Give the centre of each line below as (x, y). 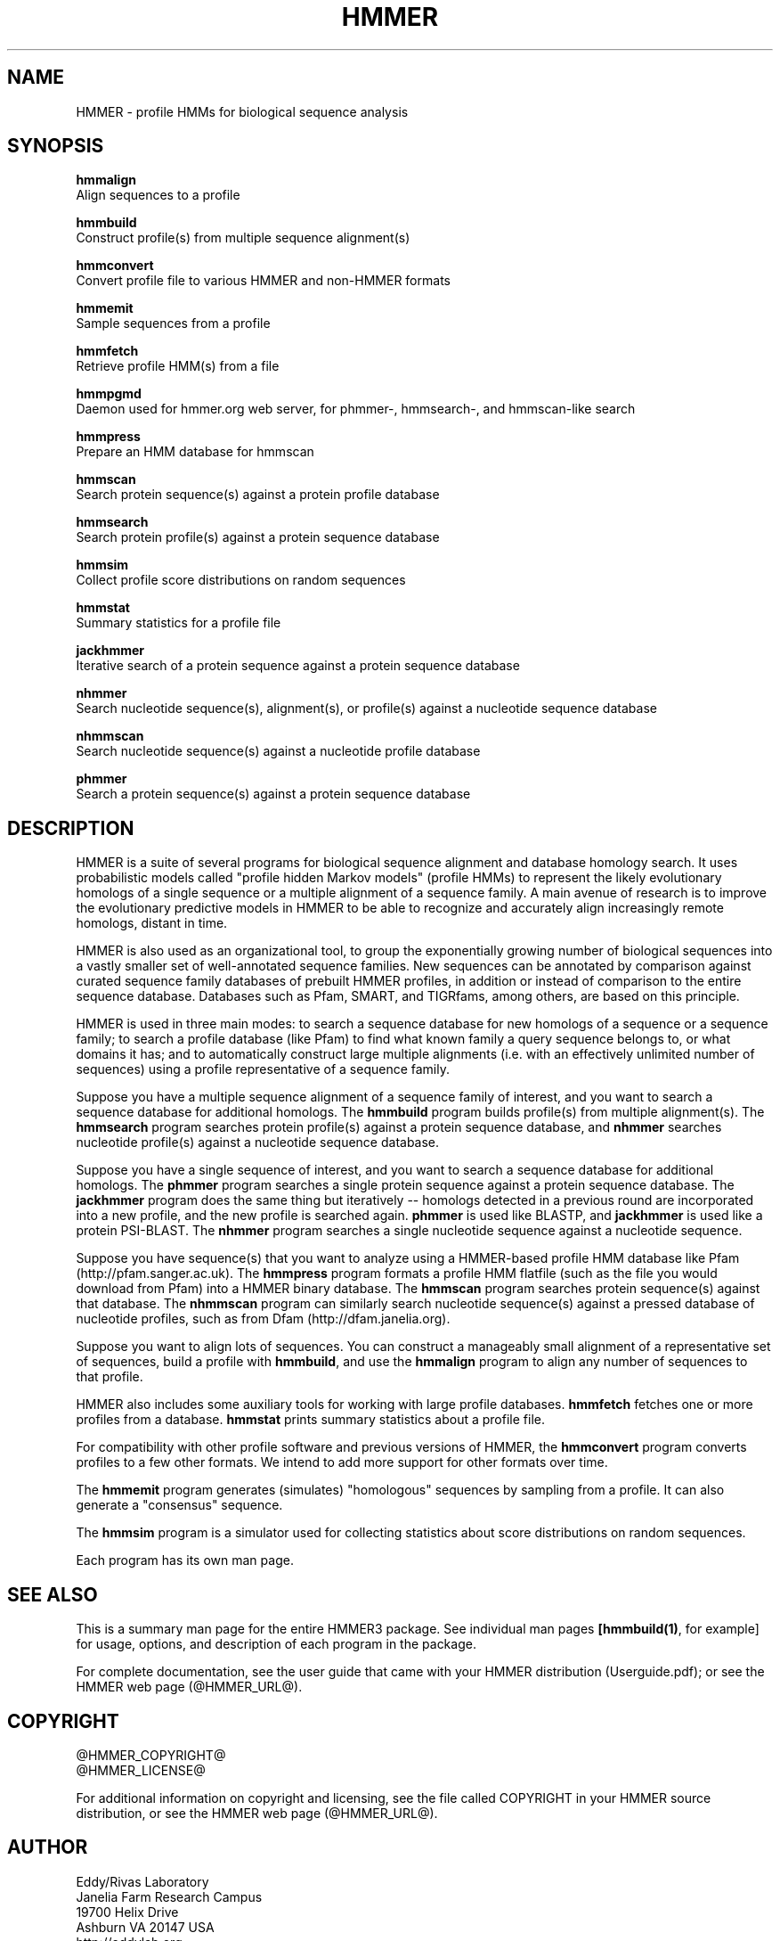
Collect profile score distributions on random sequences (241, 580)
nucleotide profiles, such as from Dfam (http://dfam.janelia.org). (263, 1319)
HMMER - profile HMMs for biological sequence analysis (242, 111)
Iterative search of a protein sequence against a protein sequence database (298, 666)
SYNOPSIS (56, 146)
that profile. (110, 1377)
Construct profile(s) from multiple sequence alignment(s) (243, 238)
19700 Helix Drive (127, 1912)
